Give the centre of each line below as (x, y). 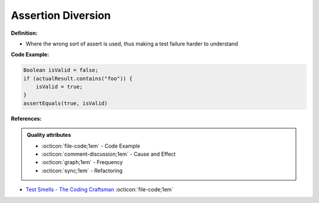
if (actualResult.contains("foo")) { (78, 78)
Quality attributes (49, 135)
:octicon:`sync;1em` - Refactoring (82, 171)
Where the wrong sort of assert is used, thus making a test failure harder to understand (132, 44)
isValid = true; (59, 87)
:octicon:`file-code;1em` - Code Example (91, 146)
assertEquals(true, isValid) (66, 103)
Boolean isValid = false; (61, 70)
